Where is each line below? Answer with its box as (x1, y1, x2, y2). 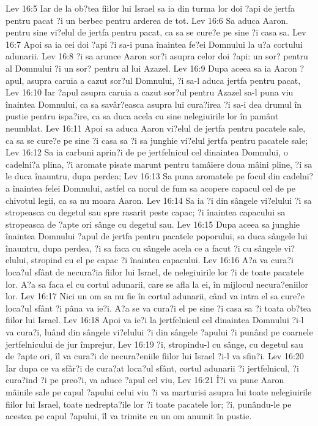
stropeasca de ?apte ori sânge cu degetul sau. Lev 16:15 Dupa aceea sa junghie (6, 217, 300, 230)
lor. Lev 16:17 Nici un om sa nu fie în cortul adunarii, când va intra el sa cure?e (6, 290, 305, 302)
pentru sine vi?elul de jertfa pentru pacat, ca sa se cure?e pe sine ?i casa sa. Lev (6, 26, 306, 39)
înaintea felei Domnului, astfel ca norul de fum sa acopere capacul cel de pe (12, 181, 296, 194)
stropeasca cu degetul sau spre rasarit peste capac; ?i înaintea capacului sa (6, 206, 286, 219)
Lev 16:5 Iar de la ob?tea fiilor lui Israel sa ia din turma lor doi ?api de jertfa (6, 2, 295, 14)
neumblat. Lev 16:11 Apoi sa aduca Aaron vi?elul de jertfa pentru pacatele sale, (6, 121, 306, 134)
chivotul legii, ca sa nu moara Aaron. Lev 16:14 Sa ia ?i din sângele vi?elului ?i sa (6, 193, 312, 206)
